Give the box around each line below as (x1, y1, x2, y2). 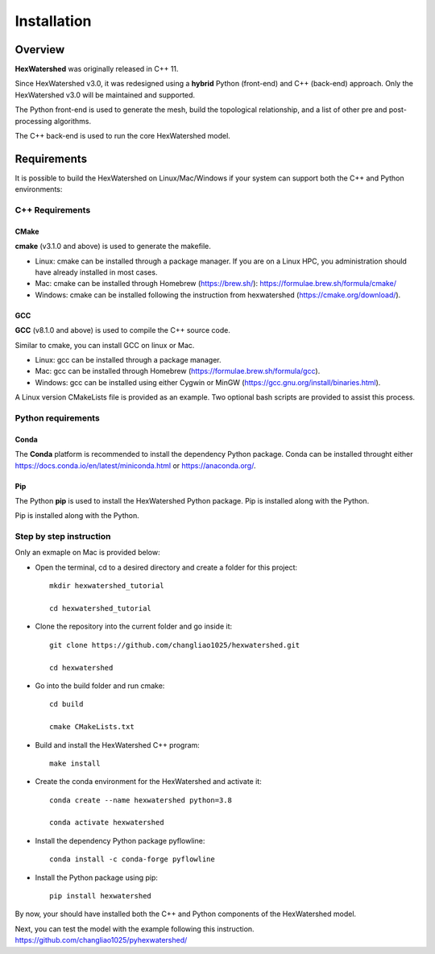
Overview (14, 43, 65, 56)
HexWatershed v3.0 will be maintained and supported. (14, 89, 196, 100)
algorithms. (53, 116, 92, 126)
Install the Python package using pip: (35, 873, 159, 882)
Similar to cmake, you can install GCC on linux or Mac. (14, 340, 195, 350)
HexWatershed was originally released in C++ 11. (14, 64, 179, 74)
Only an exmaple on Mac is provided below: (14, 548, 160, 558)
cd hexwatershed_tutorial (49, 604, 152, 612)
